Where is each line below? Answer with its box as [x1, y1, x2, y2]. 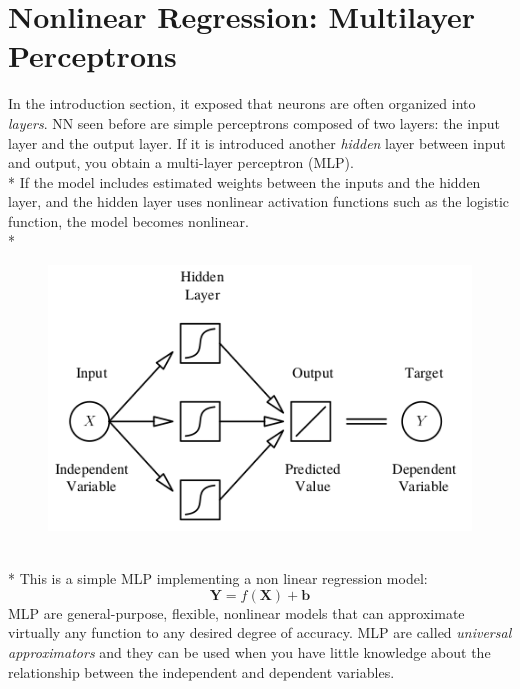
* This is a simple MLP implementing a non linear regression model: [8, 568, 428, 589]
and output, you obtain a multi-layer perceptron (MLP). [8, 152, 354, 173]
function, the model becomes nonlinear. [8, 210, 249, 231]
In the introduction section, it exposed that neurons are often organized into [8, 93, 476, 114]
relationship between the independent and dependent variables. [8, 661, 395, 682]
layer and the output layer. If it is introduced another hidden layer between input [8, 132, 506, 153]
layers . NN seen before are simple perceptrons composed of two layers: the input [8, 112, 500, 133]
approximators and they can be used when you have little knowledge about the [8, 642, 491, 663]
